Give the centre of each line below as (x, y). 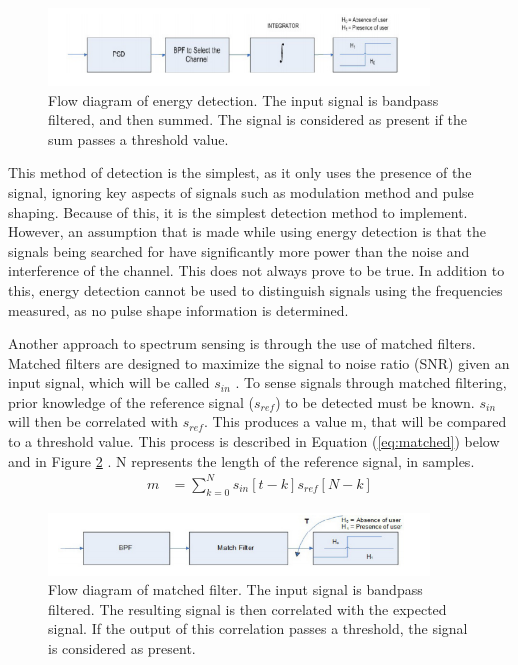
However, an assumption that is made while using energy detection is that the (247, 231)
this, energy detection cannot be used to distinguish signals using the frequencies (255, 289)
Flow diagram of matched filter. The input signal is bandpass (235, 589)
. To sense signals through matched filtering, (371, 382)
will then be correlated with (93, 421)
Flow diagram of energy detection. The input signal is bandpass (243, 99)
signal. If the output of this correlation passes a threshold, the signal (258, 628)
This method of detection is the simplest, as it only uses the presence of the (240, 172)
